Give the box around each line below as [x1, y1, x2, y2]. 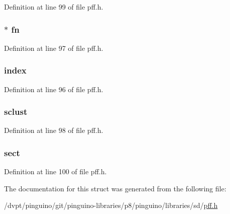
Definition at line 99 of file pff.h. [4, 2, 103, 12]
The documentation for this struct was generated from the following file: [4, 183, 226, 193]
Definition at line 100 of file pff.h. [4, 166, 107, 177]
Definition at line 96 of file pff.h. [4, 84, 103, 94]
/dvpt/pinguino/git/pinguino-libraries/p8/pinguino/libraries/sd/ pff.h [4, 200, 218, 210]
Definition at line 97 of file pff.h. [4, 42, 103, 53]
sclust [4, 105, 28, 118]
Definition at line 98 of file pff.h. [4, 125, 103, 135]
